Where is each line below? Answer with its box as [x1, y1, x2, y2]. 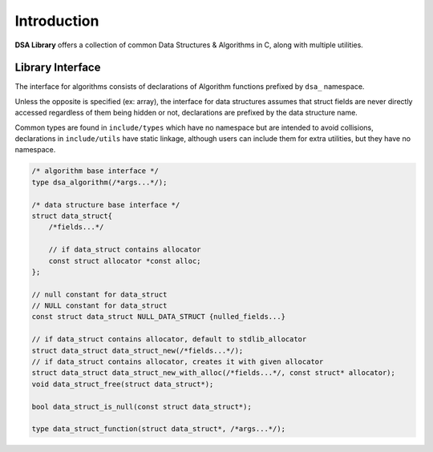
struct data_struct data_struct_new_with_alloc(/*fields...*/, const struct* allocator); [31, 369, 396, 377]
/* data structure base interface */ [31, 200, 180, 209]
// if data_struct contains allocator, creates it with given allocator [31, 357, 324, 366]
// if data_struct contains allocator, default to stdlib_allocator [31, 335, 307, 344]
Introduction [14, 12, 99, 30]
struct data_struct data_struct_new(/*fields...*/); [31, 345, 244, 355]
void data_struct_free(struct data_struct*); [31, 379, 214, 389]
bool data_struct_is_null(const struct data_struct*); [31, 402, 252, 411]
